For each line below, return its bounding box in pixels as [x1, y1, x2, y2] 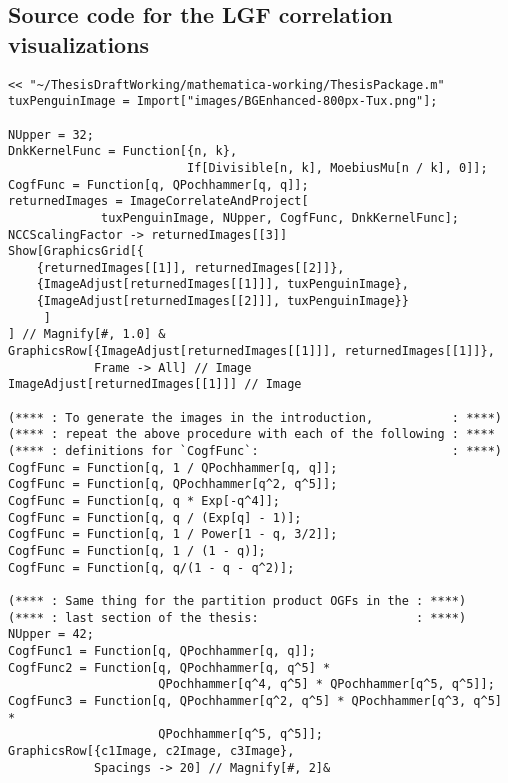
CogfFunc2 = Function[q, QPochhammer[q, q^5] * [8, 660, 331, 675]
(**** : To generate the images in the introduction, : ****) [8, 410, 502, 425]
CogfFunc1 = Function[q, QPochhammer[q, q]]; [8, 643, 316, 658]
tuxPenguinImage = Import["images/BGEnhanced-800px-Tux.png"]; [8, 94, 438, 109]
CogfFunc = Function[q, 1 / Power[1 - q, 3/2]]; [8, 527, 338, 542]
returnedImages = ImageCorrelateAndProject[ [8, 194, 309, 209]
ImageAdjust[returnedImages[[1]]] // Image [8, 377, 302, 392]
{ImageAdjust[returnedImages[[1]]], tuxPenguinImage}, [36, 277, 409, 292]
